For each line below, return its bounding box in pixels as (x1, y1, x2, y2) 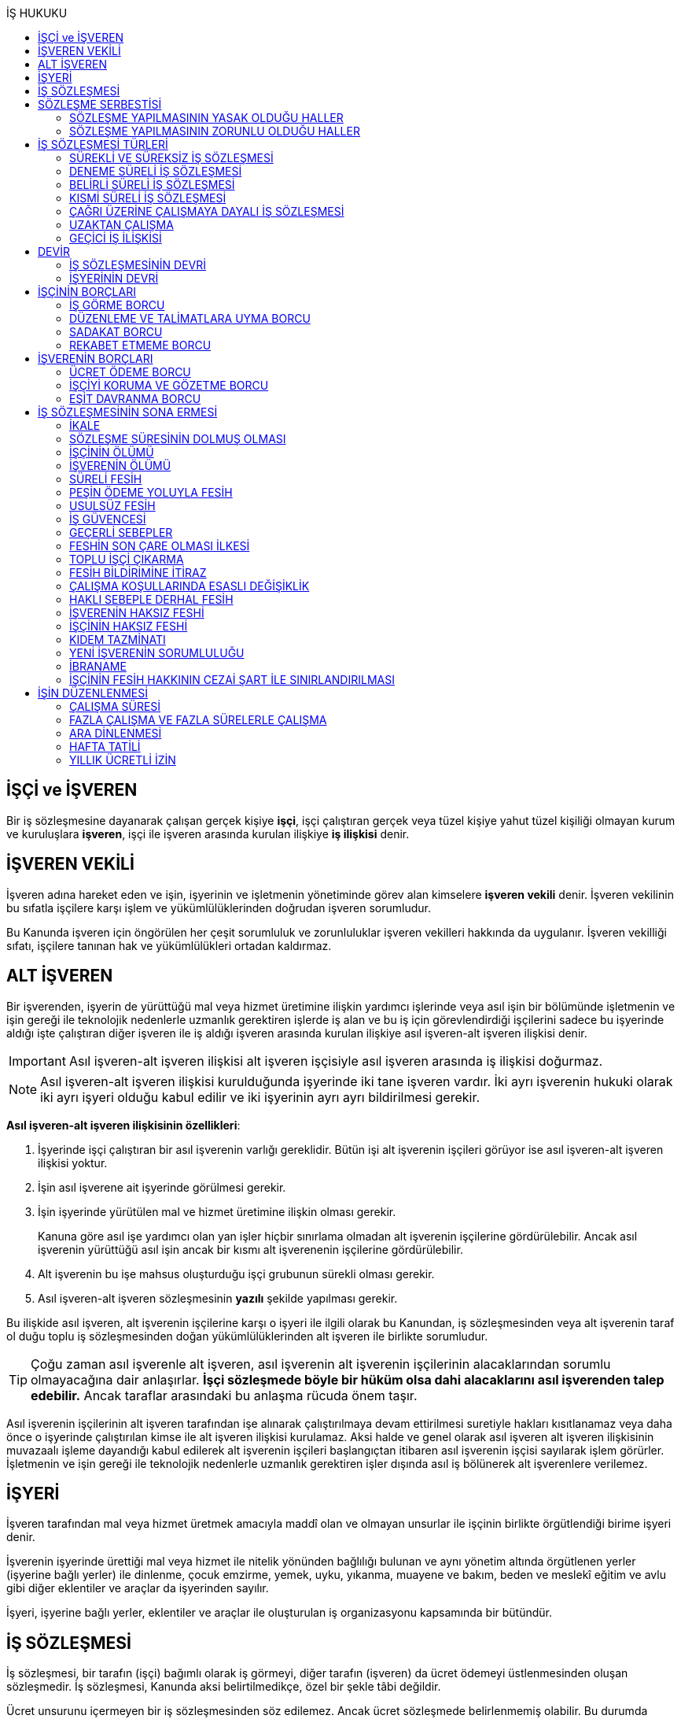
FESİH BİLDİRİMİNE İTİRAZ (69, 566, 207, 579)
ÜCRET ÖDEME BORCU (69, 365, 191, 379)
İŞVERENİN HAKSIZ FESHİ (69, 606, 204, 619)
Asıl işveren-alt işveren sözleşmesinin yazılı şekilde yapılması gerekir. (38, 1291, 398, 1305)
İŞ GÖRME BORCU (69, 298, 165, 312)
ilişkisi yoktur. (38, 1155, 108, 1170)
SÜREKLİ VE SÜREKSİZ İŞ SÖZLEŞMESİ (69, 151, 274, 165)
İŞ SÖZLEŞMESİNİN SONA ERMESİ (38, 405, 218, 419)
